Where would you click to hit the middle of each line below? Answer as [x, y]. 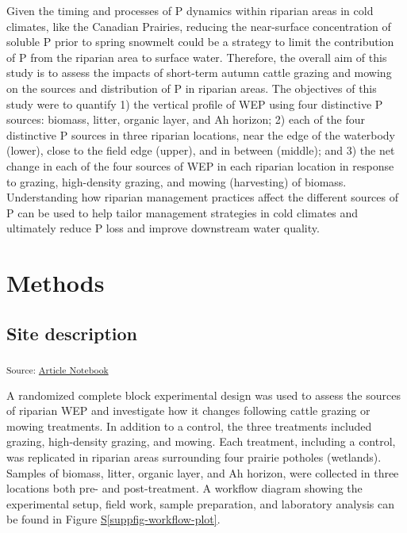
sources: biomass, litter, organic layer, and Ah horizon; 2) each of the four [186, 119]
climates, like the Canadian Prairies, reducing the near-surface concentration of [199, 26]
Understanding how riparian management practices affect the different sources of [203, 197]
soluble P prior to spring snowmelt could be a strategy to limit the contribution [200, 42]
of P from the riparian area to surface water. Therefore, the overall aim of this [197, 57]
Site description [72, 333]
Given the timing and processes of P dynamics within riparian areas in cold [190, 10]
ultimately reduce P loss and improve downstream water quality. [163, 228]
